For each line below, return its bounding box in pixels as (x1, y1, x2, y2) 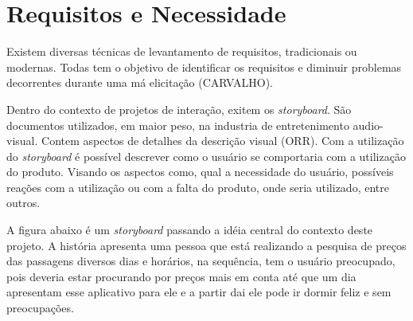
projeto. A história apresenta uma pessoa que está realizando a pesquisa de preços (6, 237, 407, 253)
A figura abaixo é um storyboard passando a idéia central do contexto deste (6, 221, 373, 238)
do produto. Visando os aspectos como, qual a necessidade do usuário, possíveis (6, 163, 394, 180)
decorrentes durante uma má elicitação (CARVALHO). (6, 74, 274, 91)
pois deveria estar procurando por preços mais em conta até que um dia (6, 268, 357, 284)
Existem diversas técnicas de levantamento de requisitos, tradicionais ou (6, 43, 357, 60)
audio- (353, 116, 384, 133)
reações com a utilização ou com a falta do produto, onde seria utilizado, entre (6, 178, 389, 195)
